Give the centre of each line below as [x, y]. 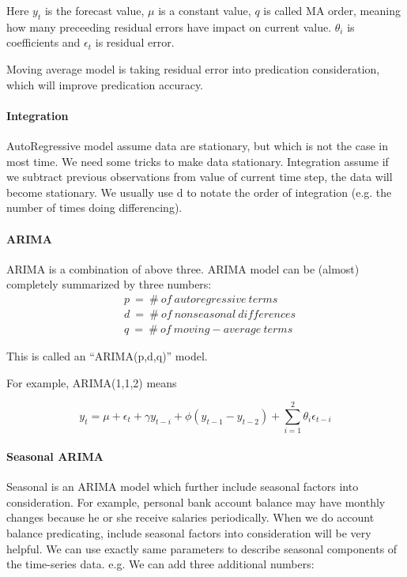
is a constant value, [205, 10]
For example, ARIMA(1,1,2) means [92, 382]
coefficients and [43, 42]
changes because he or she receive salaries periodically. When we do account [190, 517]
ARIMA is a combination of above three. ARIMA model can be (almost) [183, 268]
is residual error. [135, 42]
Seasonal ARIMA [55, 456]
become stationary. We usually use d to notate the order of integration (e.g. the [199, 192]
